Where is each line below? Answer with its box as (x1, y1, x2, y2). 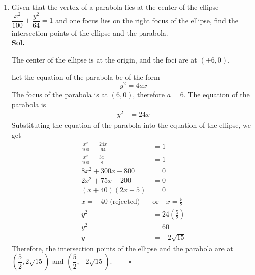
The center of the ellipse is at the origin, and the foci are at (11, 54, 197, 65)
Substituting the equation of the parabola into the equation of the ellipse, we (11, 119, 251, 130)
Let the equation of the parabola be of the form (11, 71, 160, 82)
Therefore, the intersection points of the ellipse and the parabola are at (11, 242, 233, 253)
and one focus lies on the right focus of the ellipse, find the (55, 15, 238, 25)
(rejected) (110, 198, 140, 206)
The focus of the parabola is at (11, 89, 108, 100)
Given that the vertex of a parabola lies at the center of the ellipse (11, 2, 219, 12)
